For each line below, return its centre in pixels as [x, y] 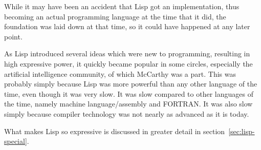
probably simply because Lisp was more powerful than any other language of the [131, 84]
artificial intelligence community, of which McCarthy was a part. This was [120, 73]
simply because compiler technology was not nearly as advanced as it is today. [127, 113]
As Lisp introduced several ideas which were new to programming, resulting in [127, 53]
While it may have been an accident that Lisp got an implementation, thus [122, 6]
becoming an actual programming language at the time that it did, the [115, 16]
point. [13, 36]
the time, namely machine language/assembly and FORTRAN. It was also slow [128, 104]
